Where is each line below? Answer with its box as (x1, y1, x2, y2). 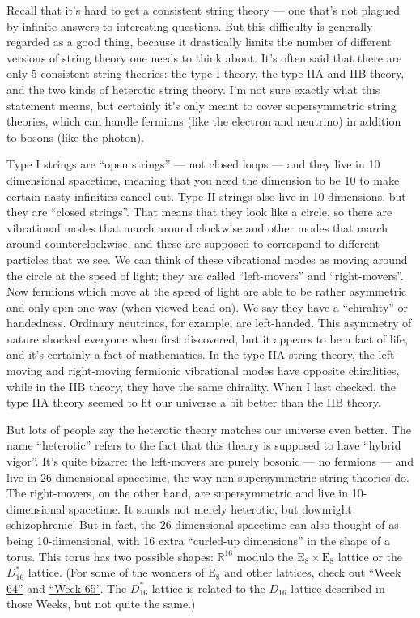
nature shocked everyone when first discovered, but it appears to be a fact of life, (6, 330, 408, 347)
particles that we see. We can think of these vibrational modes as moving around (6, 250, 408, 267)
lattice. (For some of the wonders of (28, 564, 205, 581)
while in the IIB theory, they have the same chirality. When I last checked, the (6, 377, 397, 394)
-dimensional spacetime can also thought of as (171, 516, 399, 533)
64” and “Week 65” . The (6, 579, 127, 596)
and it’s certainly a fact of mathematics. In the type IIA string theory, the (6, 346, 375, 363)
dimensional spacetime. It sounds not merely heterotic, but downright (6, 500, 352, 517)
